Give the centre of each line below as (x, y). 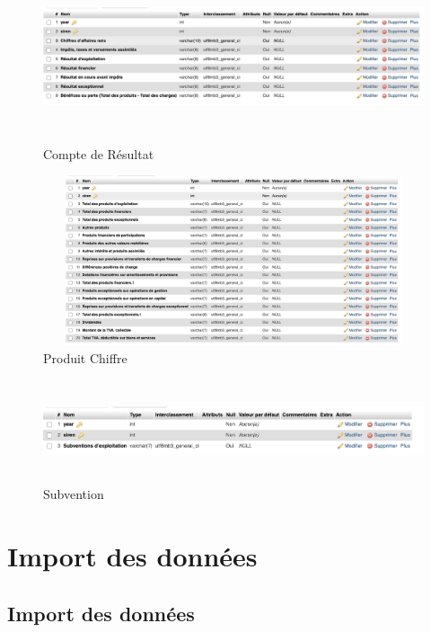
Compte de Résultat (99, 153)
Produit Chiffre (85, 357)
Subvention (74, 494)
